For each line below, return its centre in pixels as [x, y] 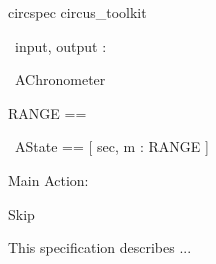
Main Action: [48, 179]
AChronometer [60, 79]
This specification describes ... [100, 247]
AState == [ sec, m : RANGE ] [111, 146]
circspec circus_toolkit [77, 12]
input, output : [60, 45]
